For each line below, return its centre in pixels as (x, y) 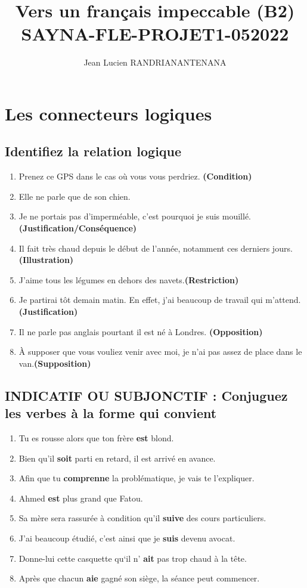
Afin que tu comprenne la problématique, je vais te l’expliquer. (137, 478)
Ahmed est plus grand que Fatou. (81, 498)
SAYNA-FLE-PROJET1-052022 (155, 34)
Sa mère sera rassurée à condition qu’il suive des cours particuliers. (142, 518)
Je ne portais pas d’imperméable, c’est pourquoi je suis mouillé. (135, 216)
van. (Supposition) (55, 363)
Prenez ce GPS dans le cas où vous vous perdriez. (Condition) (135, 176)
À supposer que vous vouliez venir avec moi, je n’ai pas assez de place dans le (160, 352)
